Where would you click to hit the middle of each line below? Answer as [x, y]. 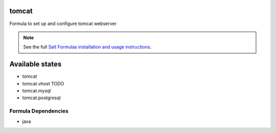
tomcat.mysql [37, 91]
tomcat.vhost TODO [43, 83]
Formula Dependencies [39, 111]
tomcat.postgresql [41, 98]
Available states [36, 64]
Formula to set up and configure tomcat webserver [63, 24]
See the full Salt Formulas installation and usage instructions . [87, 47]
